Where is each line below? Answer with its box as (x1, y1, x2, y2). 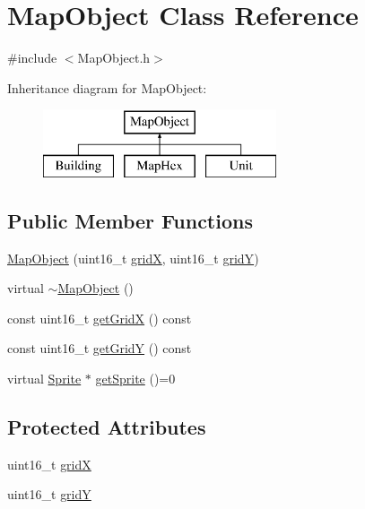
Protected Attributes (7, 413, 206, 441)
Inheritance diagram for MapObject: (7, 78, 207, 97)
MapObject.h (77, 48, 151, 67)
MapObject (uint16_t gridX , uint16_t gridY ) (7, 248, 259, 267)
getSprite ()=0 (95, 369, 176, 388)
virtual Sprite (7, 369, 82, 388)
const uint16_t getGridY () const (7, 339, 192, 358)
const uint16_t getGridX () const (7, 308, 192, 327)
